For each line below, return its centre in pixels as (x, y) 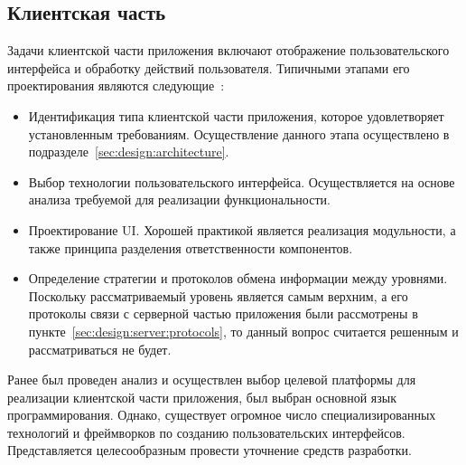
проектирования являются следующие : (116, 85)
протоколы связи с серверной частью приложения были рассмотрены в (223, 313)
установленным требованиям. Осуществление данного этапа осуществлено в (239, 133)
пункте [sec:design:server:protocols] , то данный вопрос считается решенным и (243, 331)
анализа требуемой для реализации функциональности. (179, 199)
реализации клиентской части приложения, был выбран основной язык (202, 397)
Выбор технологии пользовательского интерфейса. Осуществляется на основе (242, 181)
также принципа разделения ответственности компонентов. (191, 247)
